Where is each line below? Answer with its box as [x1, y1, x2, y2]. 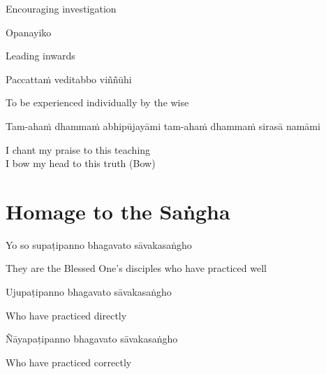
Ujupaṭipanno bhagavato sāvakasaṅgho [6, 285, 172, 299]
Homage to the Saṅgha [6, 196, 230, 225]
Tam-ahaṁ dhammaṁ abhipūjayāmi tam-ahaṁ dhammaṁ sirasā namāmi [6, 118, 320, 133]
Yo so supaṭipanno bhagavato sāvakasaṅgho [6, 237, 192, 252]
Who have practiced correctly [6, 354, 132, 369]
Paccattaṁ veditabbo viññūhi [6, 71, 132, 86]
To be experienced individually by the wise [6, 95, 189, 110]
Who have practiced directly [6, 308, 127, 322]
